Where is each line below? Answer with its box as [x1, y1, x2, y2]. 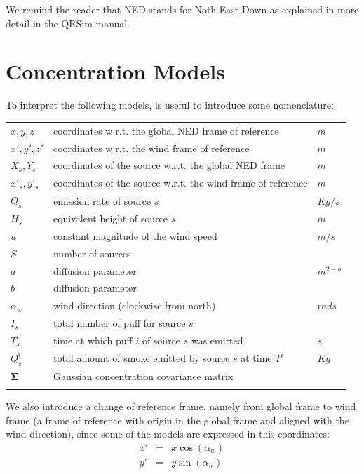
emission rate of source [53, 193, 151, 208]
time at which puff [53, 332, 133, 347]
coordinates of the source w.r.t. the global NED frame [53, 158, 285, 172]
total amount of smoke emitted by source [53, 351, 230, 365]
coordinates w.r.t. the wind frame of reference [53, 140, 250, 155]
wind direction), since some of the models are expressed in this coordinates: [6, 426, 330, 441]
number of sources [53, 245, 131, 260]
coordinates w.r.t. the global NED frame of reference [53, 123, 279, 137]
